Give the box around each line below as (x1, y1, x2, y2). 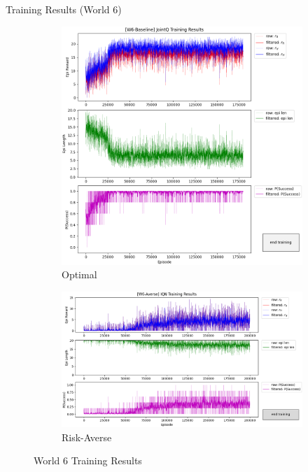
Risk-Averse (62, 429, 112, 444)
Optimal (62, 267, 97, 282)
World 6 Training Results (34, 453, 142, 468)
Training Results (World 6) (6, 2, 122, 16)
